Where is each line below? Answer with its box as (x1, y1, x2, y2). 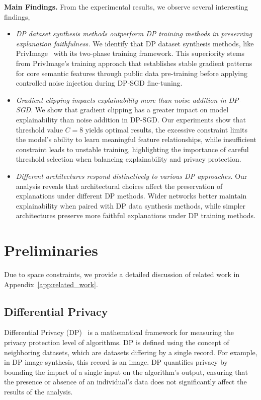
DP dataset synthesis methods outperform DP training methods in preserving (16, 28, 252, 39)
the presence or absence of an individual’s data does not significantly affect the (4, 376, 247, 387)
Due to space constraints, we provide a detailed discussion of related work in (4, 269, 240, 279)
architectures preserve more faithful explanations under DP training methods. (16, 210, 256, 221)
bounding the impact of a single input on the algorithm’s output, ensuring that (4, 366, 248, 377)
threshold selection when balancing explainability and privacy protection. (16, 154, 241, 164)
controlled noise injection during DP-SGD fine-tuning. (16, 78, 183, 88)
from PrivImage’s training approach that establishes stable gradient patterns (16, 57, 252, 68)
